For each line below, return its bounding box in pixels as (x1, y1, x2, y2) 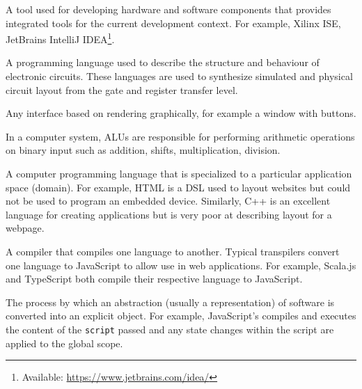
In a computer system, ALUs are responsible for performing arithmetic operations (6, 129, 355, 143)
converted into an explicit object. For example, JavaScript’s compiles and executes (6, 308, 356, 323)
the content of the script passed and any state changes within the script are (6, 321, 334, 336)
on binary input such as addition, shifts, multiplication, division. (6, 143, 281, 157)
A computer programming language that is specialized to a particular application (6, 166, 352, 180)
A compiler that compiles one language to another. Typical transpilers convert (6, 244, 340, 258)
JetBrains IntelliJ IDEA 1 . (6, 30, 115, 46)
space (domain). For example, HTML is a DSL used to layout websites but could (6, 180, 351, 194)
